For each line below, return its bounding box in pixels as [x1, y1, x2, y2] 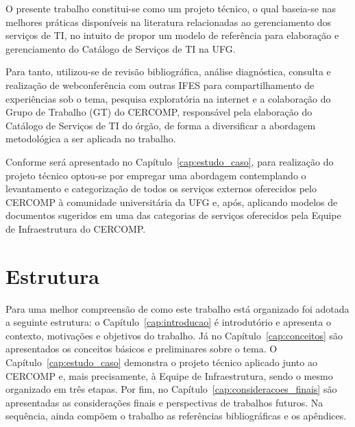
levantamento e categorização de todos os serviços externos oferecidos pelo [5, 181, 317, 196]
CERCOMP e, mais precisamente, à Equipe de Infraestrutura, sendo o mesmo [5, 368, 333, 383]
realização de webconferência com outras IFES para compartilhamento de [5, 77, 315, 92]
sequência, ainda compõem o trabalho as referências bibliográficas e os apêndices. [5, 409, 347, 423]
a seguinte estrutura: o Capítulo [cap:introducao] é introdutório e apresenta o [5, 315, 331, 329]
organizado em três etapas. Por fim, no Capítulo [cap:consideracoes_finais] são [5, 382, 337, 396]
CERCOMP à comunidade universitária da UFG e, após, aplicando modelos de [5, 194, 338, 209]
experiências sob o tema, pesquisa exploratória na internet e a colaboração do [5, 91, 331, 105]
